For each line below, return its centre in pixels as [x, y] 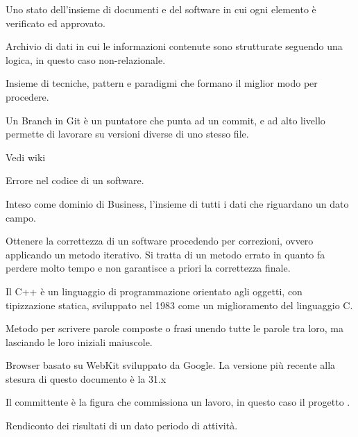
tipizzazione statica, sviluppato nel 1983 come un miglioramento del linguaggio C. [179, 305]
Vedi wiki [26, 157]
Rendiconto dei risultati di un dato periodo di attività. [122, 426]
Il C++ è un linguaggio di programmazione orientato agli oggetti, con [154, 291]
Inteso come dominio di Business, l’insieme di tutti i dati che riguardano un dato [177, 203]
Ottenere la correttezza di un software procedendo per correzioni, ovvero [160, 241]
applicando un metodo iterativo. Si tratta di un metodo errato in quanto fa [165, 254]
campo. [21, 217]
